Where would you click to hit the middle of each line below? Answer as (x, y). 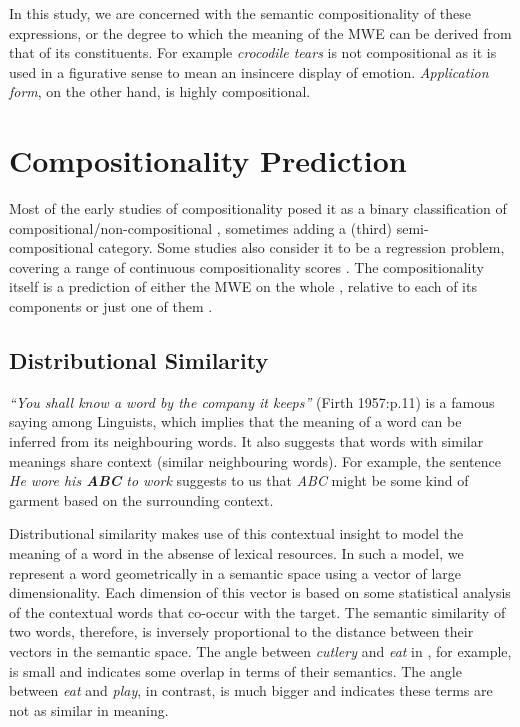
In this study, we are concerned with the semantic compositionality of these (240, 13)
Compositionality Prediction (208, 160)
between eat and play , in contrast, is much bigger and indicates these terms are (251, 690)
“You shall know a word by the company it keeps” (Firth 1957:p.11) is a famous (252, 401)
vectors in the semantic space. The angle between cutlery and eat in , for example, (260, 650)
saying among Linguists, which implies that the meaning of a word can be (235, 421)
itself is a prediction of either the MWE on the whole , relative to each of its (243, 286)
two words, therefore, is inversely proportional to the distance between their (241, 631)
